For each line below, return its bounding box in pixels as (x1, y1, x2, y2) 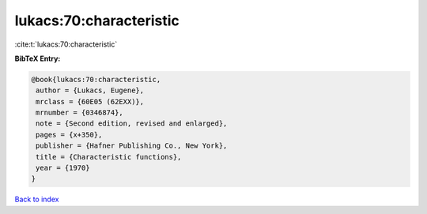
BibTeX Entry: (14, 54, 61, 63)
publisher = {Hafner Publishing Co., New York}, (36, 141, 228, 150)
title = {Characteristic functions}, (36, 152, 182, 161)
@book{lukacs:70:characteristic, (31, 75, 161, 84)
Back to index (14, 194, 59, 205)
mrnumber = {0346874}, (36, 108, 124, 118)
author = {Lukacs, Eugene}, (36, 86, 145, 95)
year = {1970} (36, 163, 90, 173)
